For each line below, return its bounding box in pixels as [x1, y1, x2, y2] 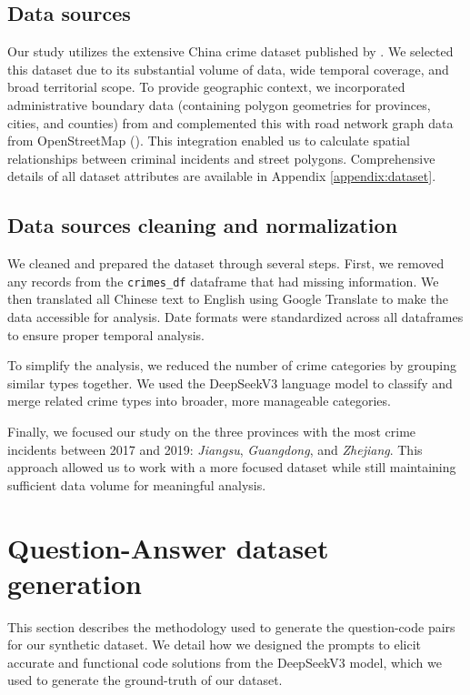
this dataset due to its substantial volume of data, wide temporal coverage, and [7, 59, 449, 78]
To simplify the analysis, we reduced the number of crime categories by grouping [7, 356, 456, 375]
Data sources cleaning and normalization [7, 211, 398, 239]
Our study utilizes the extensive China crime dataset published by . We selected [7, 42, 454, 61]
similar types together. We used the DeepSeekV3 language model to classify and [7, 373, 453, 392]
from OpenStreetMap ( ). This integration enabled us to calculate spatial [7, 131, 410, 150]
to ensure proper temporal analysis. [7, 325, 205, 344]
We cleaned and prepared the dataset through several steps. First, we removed [7, 254, 445, 273]
